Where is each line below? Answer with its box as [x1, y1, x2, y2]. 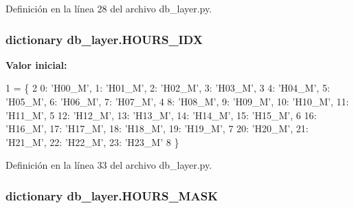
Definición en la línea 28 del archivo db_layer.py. [5, 1, 212, 15]
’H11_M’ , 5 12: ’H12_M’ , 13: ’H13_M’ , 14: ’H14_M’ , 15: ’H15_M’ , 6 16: [5, 107, 317, 122]
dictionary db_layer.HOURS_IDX [5, 30, 203, 48]
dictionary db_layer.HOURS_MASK [5, 187, 218, 204]
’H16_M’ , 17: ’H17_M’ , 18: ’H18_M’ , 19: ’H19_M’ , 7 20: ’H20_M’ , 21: [5, 121, 309, 136]
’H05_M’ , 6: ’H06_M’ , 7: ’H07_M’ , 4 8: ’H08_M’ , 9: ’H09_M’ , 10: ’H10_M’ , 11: [5, 94, 349, 108]
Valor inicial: [5, 57, 67, 72]
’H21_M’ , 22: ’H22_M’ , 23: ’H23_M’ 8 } [5, 134, 179, 149]
